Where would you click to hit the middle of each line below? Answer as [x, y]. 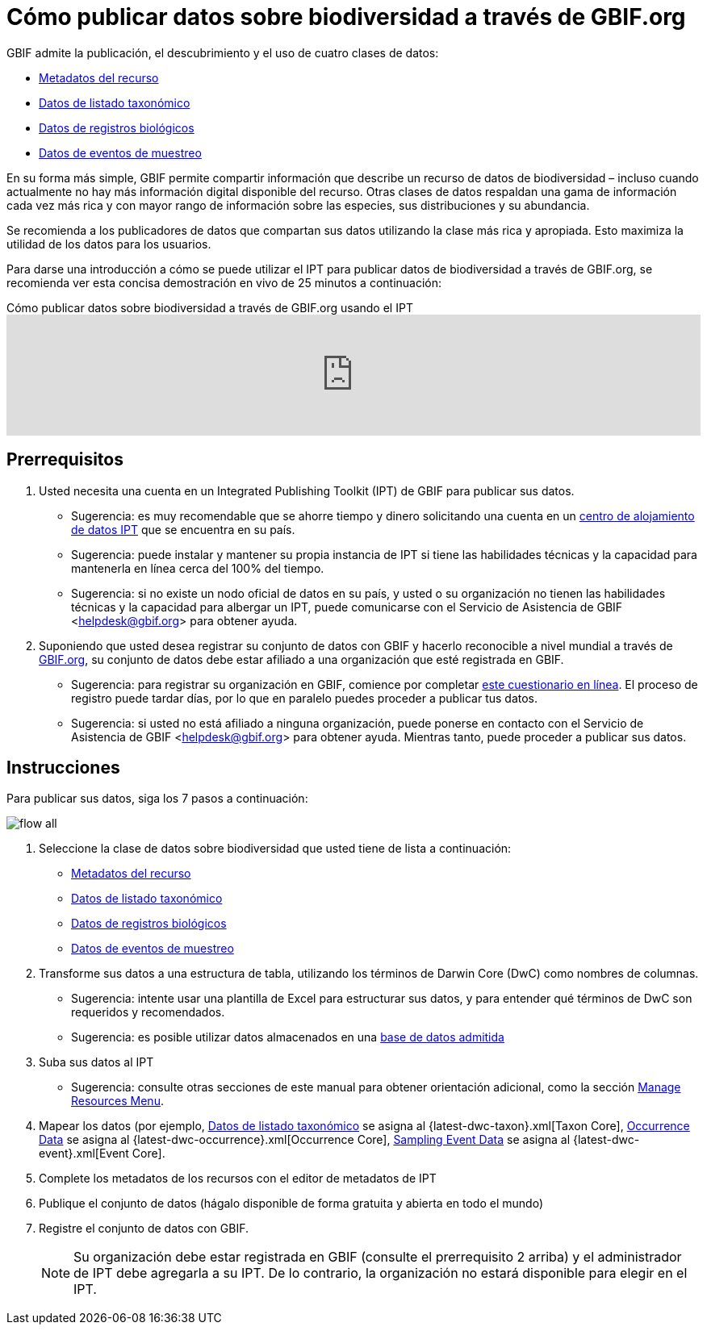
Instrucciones [63, 768]
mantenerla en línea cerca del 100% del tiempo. [198, 568]
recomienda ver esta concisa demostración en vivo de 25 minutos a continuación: [224, 282]
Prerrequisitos [65, 460]
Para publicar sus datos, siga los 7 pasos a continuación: [157, 799]
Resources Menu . [117, 1101]
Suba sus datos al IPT [96, 1062]
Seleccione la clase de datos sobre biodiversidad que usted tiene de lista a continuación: [275, 849]
